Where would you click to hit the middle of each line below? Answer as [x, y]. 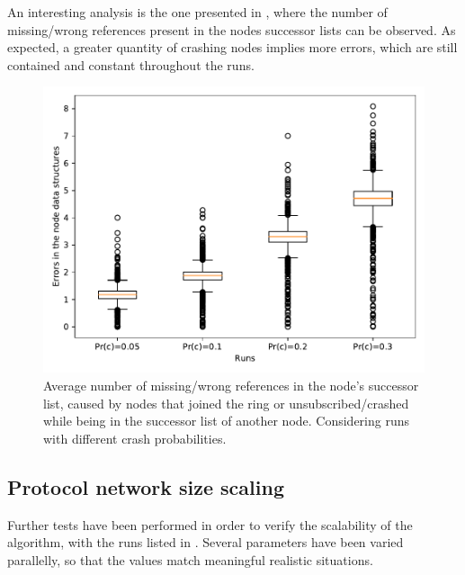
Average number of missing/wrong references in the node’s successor [231, 385]
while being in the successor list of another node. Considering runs [227, 421]
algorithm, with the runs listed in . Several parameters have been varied [206, 542]
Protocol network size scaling [146, 486]
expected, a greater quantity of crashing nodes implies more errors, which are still [232, 47]
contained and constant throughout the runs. [131, 64]
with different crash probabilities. [135, 438]
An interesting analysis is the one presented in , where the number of [197, 12]
